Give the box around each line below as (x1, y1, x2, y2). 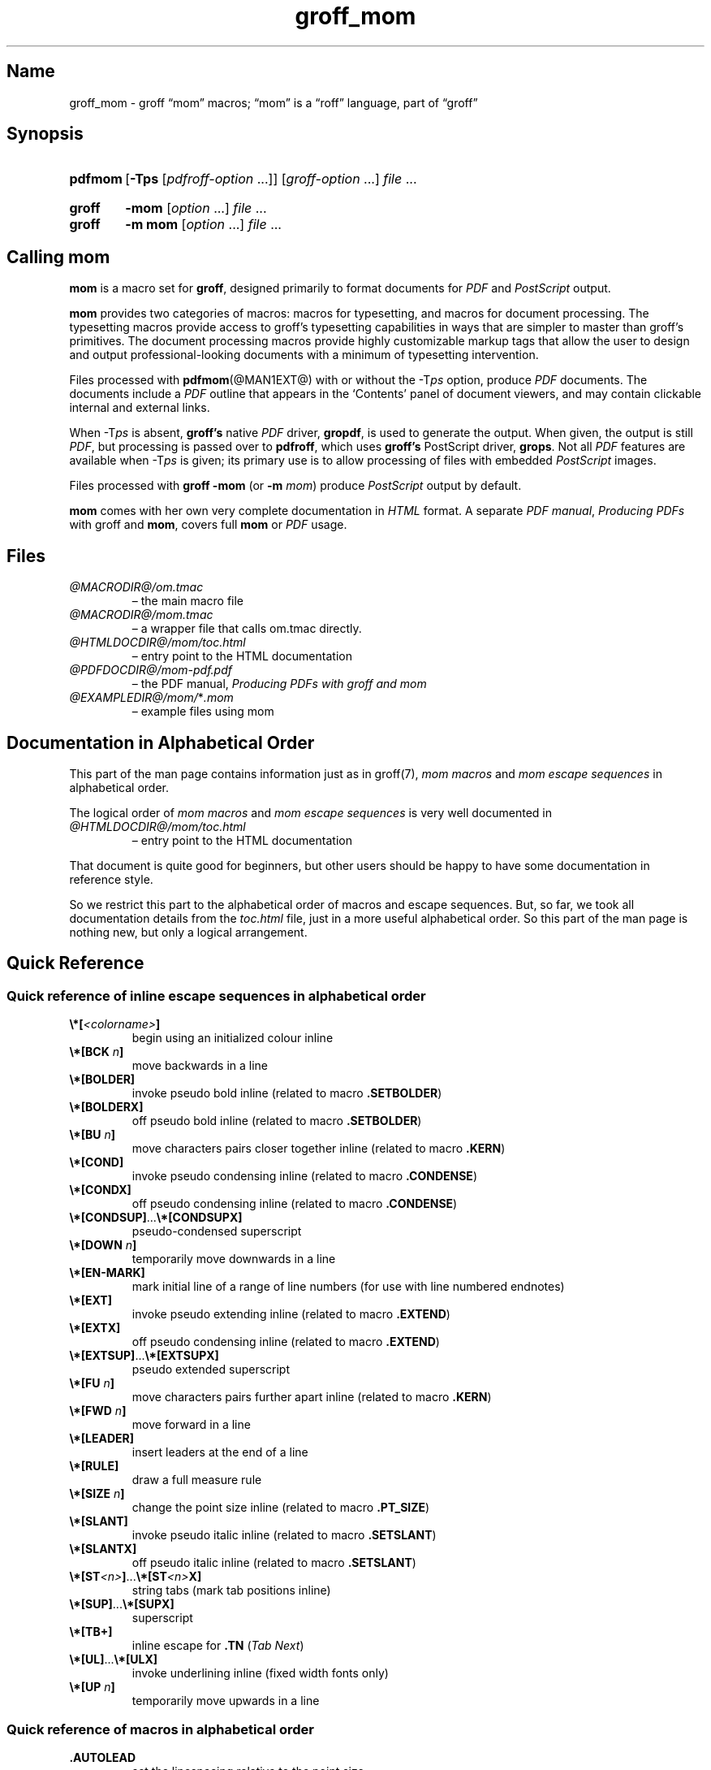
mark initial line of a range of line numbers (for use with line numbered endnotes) (131, 1279, 565, 1294)
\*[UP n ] (69, 1680, 115, 1694)
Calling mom (6, 246, 110, 267)
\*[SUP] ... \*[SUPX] (69, 1597, 175, 1612)
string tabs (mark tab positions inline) (131, 1583, 331, 1598)
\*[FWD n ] (69, 1404, 127, 1418)
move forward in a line (131, 1417, 251, 1432)
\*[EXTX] (69, 1321, 121, 1335)
